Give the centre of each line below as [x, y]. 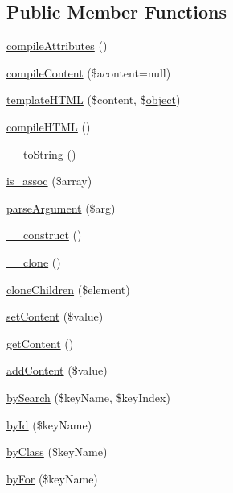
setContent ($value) [55, 316]
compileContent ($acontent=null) [89, 72]
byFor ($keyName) [52, 478]
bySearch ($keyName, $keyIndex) [88, 397]
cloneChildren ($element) [68, 289]
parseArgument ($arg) [61, 207]
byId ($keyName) [49, 424]
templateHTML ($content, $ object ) [94, 99]
